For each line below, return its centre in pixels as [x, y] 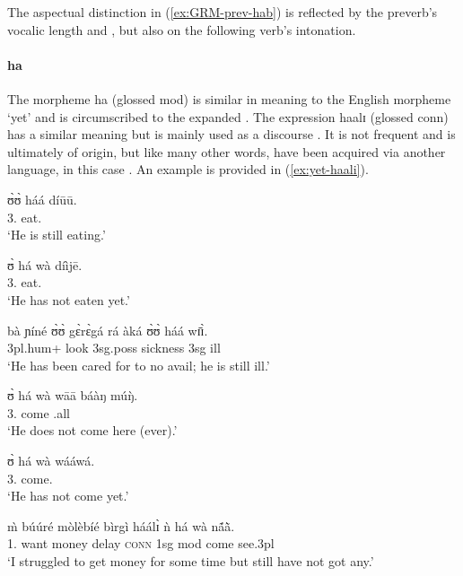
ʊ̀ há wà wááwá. [51, 461]
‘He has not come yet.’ [68, 496]
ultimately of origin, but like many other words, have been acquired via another [227, 151]
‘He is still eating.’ [57, 235]
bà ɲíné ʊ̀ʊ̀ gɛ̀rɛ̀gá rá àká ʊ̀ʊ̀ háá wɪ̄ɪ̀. [108, 330]
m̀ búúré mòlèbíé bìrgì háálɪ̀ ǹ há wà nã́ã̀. [121, 525]
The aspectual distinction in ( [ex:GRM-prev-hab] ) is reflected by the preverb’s [223, 12]
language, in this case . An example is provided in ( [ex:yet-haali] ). [188, 169]
